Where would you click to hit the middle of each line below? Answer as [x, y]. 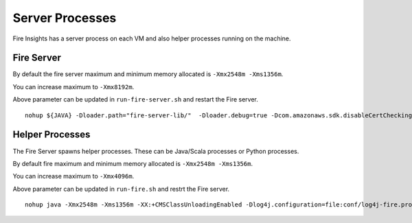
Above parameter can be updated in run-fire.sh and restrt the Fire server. [121, 189]
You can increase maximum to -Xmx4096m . [73, 176]
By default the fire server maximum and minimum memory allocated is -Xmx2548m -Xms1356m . [148, 74]
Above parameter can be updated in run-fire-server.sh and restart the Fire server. [136, 99]
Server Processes [65, 18]
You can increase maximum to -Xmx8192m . [73, 86]
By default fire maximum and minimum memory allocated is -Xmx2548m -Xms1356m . [133, 163]
